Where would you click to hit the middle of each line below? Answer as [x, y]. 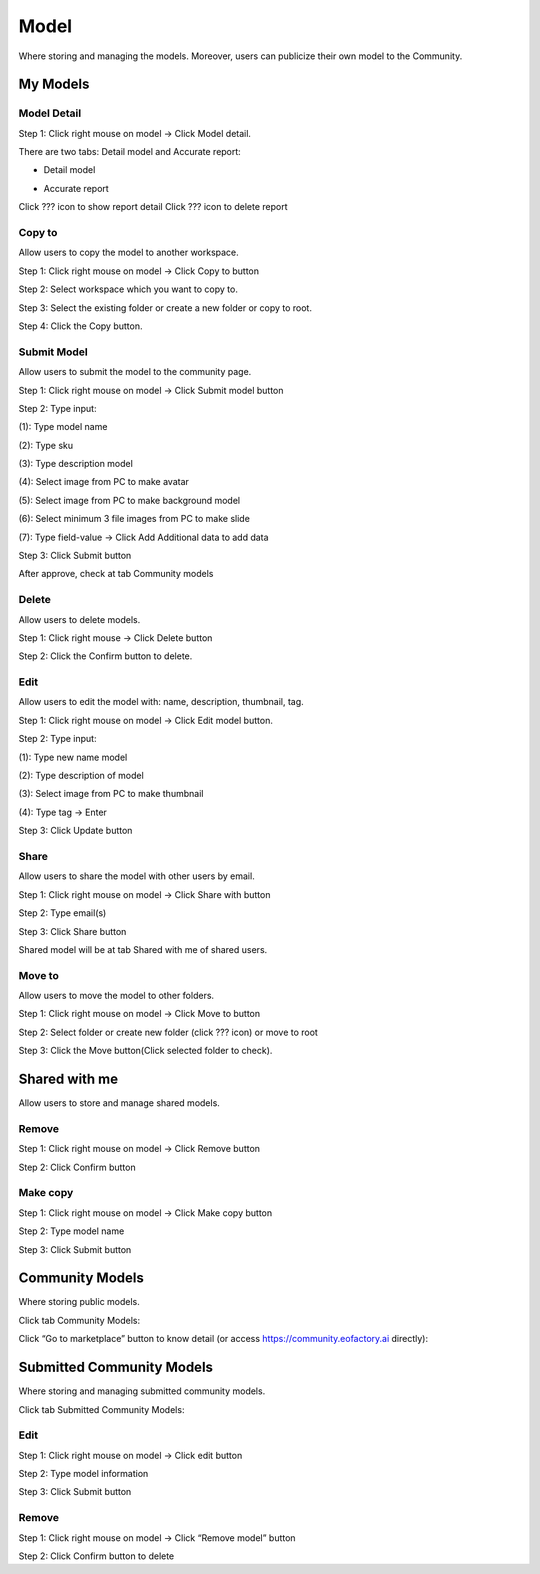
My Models [54, 84]
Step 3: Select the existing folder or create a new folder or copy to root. [165, 307]
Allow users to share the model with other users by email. [136, 876]
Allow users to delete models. [79, 619]
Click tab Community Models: [79, 1320]
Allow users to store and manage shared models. [119, 1103]
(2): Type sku [46, 445]
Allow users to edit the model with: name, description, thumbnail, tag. [161, 702]
